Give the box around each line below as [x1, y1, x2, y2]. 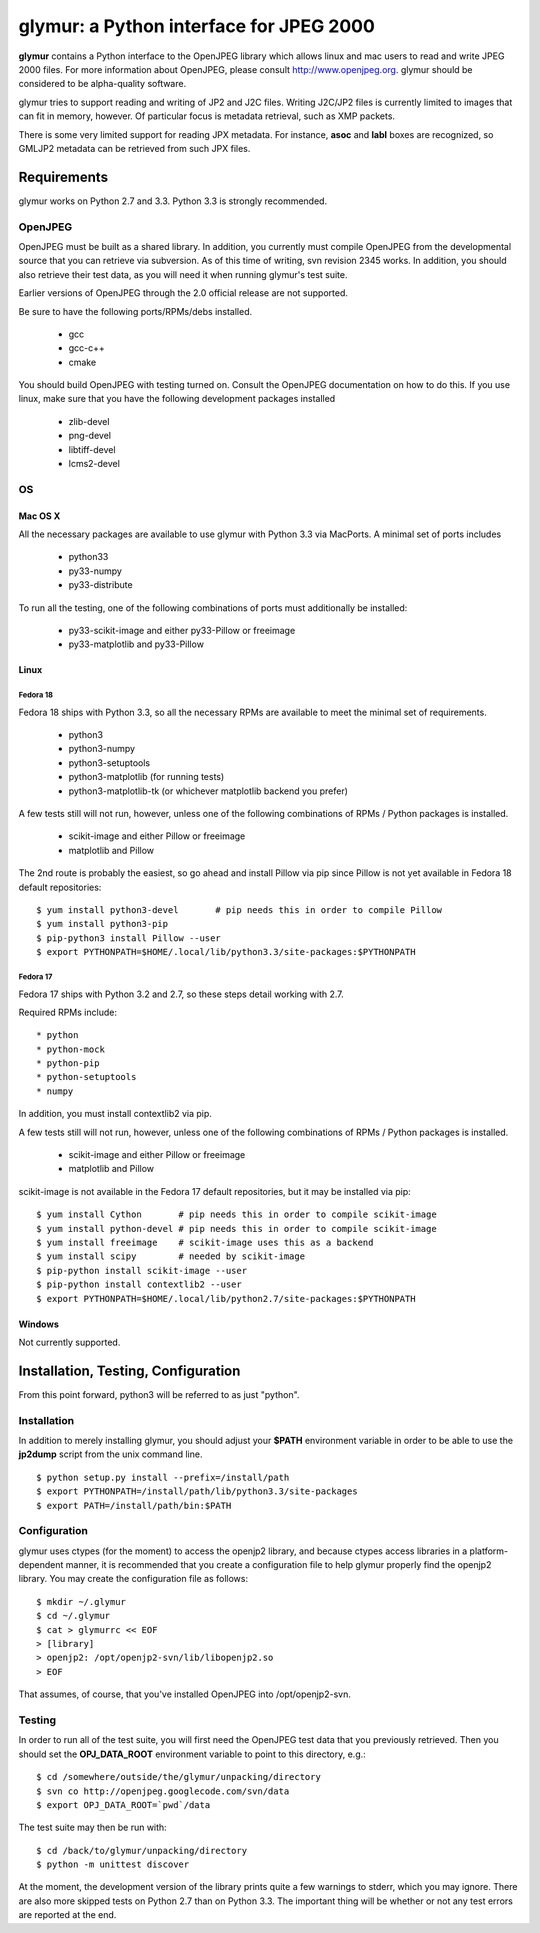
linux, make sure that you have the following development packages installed [18, 393, 336, 405]
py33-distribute [68, 579, 134, 591]
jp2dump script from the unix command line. [18, 1448, 203, 1460]
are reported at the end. [18, 1909, 117, 1921]
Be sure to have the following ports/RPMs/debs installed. [18, 305, 253, 317]
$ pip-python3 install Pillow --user [36, 932, 222, 944]
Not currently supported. [18, 1336, 121, 1348]
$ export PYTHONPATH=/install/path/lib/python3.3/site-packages [36, 1486, 359, 1497]
